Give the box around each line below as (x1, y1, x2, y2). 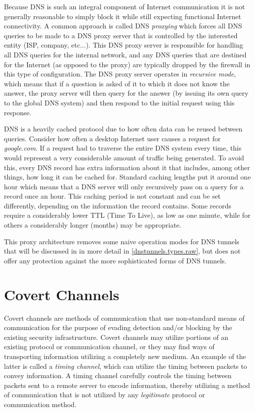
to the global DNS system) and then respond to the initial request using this (4, 97, 235, 107)
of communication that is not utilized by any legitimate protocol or (4, 389, 205, 400)
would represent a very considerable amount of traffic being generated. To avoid (4, 152, 244, 162)
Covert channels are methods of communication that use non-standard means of (4, 312, 245, 323)
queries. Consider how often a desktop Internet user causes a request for (4, 133, 221, 143)
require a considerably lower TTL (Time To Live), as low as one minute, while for (4, 210, 251, 220)
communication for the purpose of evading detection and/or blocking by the (4, 322, 232, 333)
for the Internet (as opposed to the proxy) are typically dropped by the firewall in (4, 59, 251, 69)
